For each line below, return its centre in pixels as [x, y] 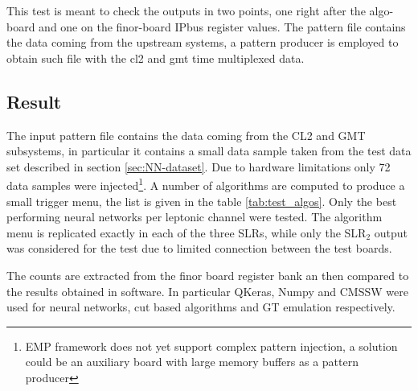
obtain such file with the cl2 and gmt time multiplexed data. [156, 58]
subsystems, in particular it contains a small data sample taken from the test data [209, 151]
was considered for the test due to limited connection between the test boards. [199, 248]
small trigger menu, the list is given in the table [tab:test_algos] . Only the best [202, 201]
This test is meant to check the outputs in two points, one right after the [186, 10]
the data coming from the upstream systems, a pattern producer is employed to [203, 42]
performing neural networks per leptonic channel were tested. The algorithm [195, 217]
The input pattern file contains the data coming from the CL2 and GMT [186, 135]
